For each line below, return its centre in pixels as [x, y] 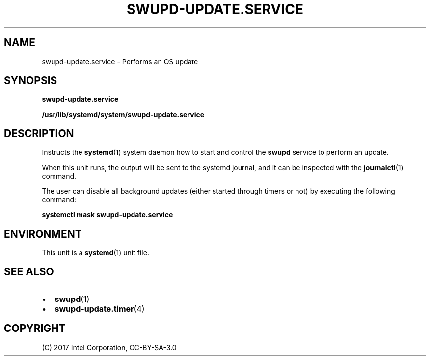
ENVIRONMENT [43, 234]
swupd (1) [72, 299]
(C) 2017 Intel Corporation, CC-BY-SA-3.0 [109, 347]
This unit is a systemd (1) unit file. [95, 253]
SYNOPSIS [31, 81]
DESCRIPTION [39, 133]
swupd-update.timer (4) [100, 309]
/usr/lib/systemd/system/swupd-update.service [123, 115]
